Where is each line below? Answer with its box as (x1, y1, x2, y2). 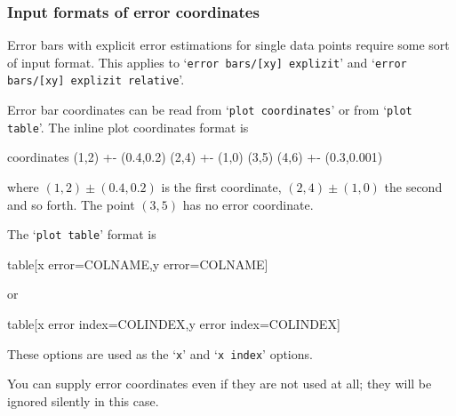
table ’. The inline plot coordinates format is (7, 117, 249, 136)
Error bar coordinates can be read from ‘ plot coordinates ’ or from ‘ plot (7, 100, 412, 119)
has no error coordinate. (182, 195, 314, 213)
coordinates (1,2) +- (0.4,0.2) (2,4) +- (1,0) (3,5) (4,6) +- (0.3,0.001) (7, 148, 383, 166)
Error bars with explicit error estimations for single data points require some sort (7, 36, 450, 54)
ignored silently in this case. (7, 391, 159, 410)
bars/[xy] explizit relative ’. (7, 70, 185, 89)
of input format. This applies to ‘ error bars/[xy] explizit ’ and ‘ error (7, 52, 407, 71)
